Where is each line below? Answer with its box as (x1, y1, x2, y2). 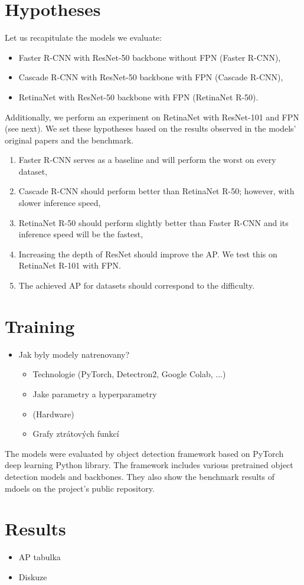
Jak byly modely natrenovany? (18, 348, 130, 360)
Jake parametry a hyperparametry (32, 387, 157, 400)
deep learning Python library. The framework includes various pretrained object (5, 459, 293, 471)
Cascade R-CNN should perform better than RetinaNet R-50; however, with (18, 185, 295, 197)
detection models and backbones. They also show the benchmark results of (5, 470, 275, 482)
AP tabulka (18, 551, 61, 563)
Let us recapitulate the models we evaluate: (5, 31, 162, 44)
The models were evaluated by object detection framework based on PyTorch (5, 447, 284, 459)
